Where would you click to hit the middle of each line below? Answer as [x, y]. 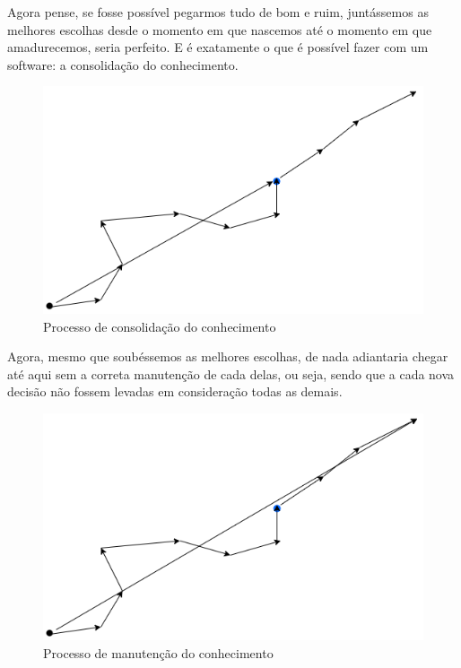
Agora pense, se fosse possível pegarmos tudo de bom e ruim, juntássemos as [218, 12]
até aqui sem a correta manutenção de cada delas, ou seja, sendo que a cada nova [231, 373]
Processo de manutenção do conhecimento [158, 652]
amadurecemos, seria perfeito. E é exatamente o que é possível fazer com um [218, 47]
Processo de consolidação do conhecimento [160, 326]
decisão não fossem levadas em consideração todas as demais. [175, 391]
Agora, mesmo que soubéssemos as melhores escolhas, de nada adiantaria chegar [228, 356]
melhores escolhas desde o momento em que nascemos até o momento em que [220, 29]
